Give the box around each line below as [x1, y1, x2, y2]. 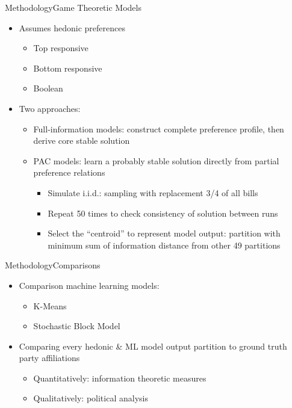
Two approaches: [19, 102, 81, 114]
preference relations [33, 166, 105, 179]
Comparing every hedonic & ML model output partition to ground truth [19, 339, 287, 352]
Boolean [33, 82, 63, 94]
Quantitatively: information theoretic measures [33, 371, 207, 384]
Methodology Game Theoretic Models [5, 1, 141, 13]
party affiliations [19, 351, 80, 364]
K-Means [33, 299, 67, 312]
